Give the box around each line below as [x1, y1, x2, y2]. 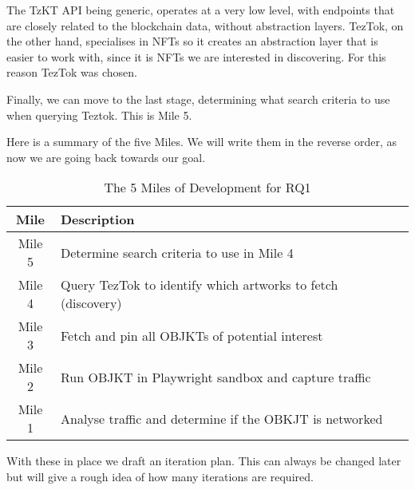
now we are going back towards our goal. [6, 148, 206, 165]
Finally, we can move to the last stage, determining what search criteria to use [6, 90, 390, 107]
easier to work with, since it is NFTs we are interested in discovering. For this [6, 48, 386, 65]
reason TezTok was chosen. [6, 64, 137, 81]
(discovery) [60, 294, 122, 313]
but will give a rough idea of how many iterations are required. [6, 468, 314, 484]
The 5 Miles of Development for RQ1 [104, 178, 311, 197]
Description [60, 210, 135, 229]
